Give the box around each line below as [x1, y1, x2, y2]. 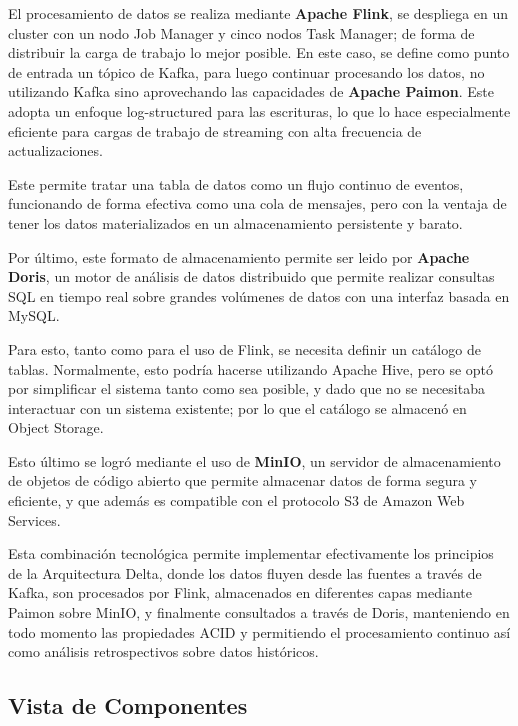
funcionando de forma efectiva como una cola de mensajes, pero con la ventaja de [8, 193, 507, 214]
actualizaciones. [8, 140, 103, 161]
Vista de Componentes [8, 690, 248, 721]
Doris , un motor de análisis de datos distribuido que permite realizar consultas [8, 266, 495, 287]
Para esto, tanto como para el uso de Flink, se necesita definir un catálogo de [8, 338, 481, 359]
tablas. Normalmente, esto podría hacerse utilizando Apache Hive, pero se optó [8, 358, 493, 379]
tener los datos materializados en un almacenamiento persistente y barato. [8, 212, 463, 233]
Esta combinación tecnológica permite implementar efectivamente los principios [8, 543, 494, 564]
